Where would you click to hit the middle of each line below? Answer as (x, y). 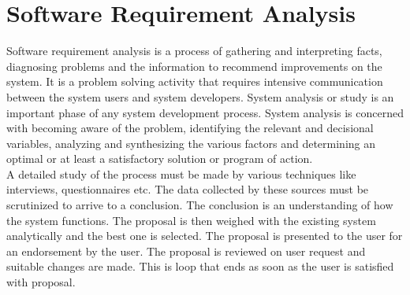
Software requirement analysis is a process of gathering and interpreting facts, (194, 51)
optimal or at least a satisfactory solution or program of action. (160, 159)
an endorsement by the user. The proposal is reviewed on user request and (186, 251)
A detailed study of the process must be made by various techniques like (181, 173)
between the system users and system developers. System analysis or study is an (200, 96)
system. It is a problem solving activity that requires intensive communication (195, 81)
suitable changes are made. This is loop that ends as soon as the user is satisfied (200, 266)
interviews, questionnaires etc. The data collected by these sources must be (188, 189)
